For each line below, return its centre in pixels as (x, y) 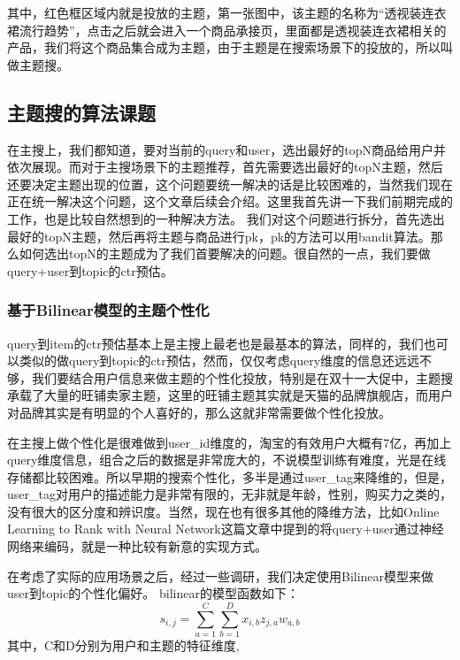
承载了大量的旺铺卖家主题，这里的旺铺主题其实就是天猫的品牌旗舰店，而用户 (230, 395)
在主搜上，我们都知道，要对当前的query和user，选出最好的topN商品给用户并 (227, 149)
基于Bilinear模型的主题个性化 (108, 310)
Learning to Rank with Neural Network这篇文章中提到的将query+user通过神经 (226, 529)
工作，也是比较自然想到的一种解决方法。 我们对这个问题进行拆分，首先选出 (226, 218)
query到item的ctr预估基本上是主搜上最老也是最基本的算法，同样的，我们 (215, 343)
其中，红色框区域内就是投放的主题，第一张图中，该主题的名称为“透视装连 (221, 12)
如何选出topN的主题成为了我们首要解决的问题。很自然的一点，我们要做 (225, 253)
